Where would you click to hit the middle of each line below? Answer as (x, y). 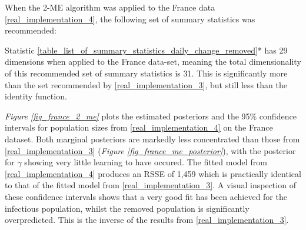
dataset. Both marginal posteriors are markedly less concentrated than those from (152, 139)
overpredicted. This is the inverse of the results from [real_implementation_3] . (147, 220)
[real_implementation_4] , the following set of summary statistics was (130, 19)
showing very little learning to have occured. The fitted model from (146, 162)
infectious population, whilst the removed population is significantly (127, 208)
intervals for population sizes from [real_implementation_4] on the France (139, 127)
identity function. (36, 96)
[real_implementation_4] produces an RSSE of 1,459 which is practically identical (153, 173)
